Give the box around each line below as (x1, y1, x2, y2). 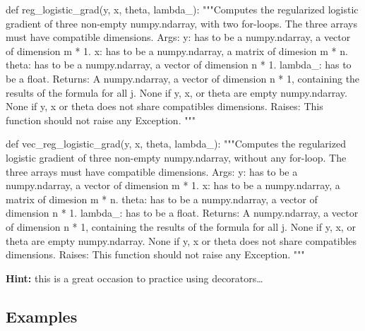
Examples (6, 305, 78, 327)
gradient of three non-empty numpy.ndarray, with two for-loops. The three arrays (6, 16, 357, 30)
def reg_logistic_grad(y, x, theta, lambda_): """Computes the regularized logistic (6, 2, 359, 16)
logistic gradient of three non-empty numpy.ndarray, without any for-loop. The (6, 150, 347, 164)
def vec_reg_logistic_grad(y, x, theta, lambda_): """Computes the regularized (6, 136, 346, 151)
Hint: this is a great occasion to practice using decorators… (6, 270, 263, 285)
